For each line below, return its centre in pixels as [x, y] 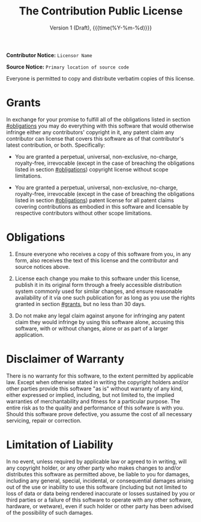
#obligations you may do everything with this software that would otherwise [100, 126]
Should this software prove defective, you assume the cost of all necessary [99, 414]
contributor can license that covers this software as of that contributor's [95, 138]
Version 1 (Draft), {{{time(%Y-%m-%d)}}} [101, 28]
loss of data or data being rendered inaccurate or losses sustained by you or [101, 493]
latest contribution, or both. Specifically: [56, 145]
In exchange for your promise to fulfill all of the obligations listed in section [98, 119]
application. [29, 334]
